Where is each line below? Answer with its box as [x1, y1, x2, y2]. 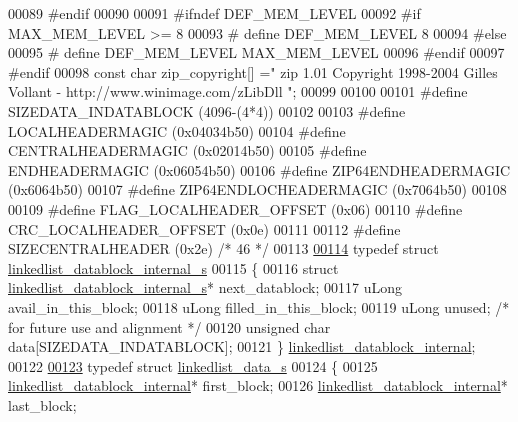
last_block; [8, 394, 77, 415]
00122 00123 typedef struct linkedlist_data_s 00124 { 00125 [8, 355, 378, 376]
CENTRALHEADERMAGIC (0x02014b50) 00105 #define [8, 140, 367, 161]
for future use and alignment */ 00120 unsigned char [8, 316, 331, 337]
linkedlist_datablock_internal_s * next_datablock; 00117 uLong [8, 277, 403, 298]
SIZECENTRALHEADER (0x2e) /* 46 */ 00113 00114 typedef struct [8, 238, 439, 259]
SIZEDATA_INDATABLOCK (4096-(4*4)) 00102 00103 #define [8, 100, 406, 121]
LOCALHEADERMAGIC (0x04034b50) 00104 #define [8, 120, 346, 141]
